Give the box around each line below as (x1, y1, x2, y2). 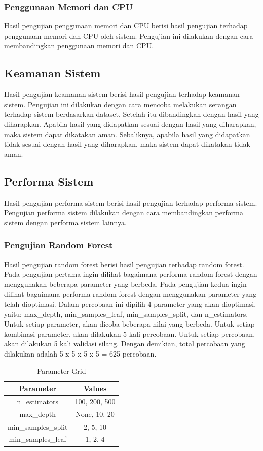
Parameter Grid (37, 365, 86, 376)
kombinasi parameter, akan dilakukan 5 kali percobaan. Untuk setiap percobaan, (4, 328, 255, 339)
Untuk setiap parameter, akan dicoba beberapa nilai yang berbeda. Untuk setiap (4, 318, 255, 329)
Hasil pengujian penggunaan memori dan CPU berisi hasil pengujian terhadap (4, 20, 248, 31)
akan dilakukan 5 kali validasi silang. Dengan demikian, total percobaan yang (4, 338, 245, 349)
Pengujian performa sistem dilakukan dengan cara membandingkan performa (4, 207, 243, 218)
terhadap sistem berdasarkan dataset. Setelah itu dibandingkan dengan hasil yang (4, 109, 259, 119)
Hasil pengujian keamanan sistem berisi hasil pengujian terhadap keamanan (4, 89, 240, 100)
